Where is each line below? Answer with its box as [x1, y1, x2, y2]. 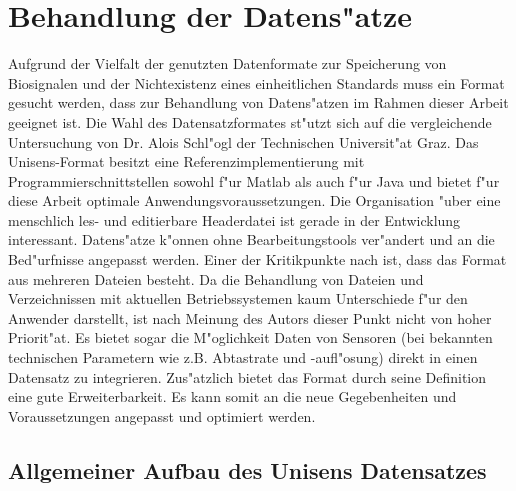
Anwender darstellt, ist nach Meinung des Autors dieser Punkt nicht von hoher [8, 307, 492, 328]
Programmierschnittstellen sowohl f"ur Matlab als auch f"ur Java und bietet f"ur [8, 170, 500, 191]
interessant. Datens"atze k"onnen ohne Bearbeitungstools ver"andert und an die [8, 229, 495, 250]
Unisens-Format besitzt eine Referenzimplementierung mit [8, 151, 365, 172]
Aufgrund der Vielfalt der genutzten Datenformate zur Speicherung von [8, 53, 447, 74]
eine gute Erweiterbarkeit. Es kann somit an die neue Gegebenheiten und [8, 386, 457, 407]
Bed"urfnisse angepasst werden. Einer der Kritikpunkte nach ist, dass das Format [8, 249, 507, 270]
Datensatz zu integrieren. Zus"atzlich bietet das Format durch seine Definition [8, 366, 487, 387]
